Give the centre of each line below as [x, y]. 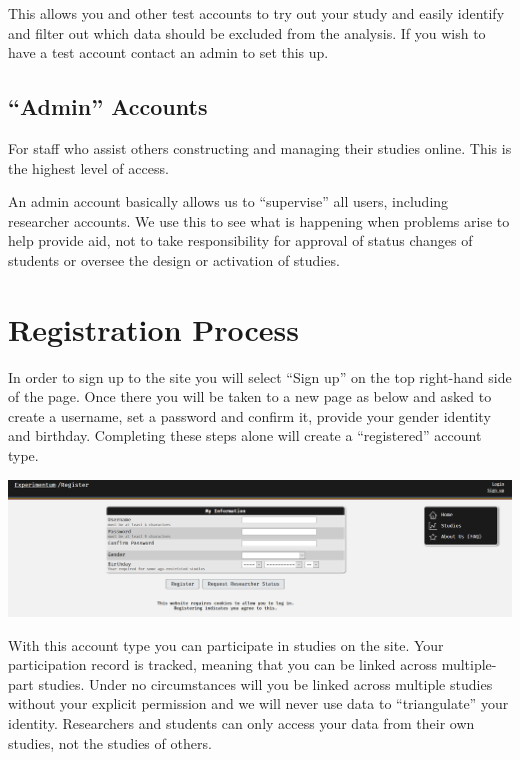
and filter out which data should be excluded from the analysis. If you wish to [247, 32]
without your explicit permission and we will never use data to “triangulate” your [258, 703]
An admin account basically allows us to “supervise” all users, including [228, 201]
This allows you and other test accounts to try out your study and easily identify [256, 13]
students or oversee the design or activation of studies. [174, 259]
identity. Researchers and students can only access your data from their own [241, 722]
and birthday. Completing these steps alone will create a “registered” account [245, 435]
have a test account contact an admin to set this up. [168, 52]
